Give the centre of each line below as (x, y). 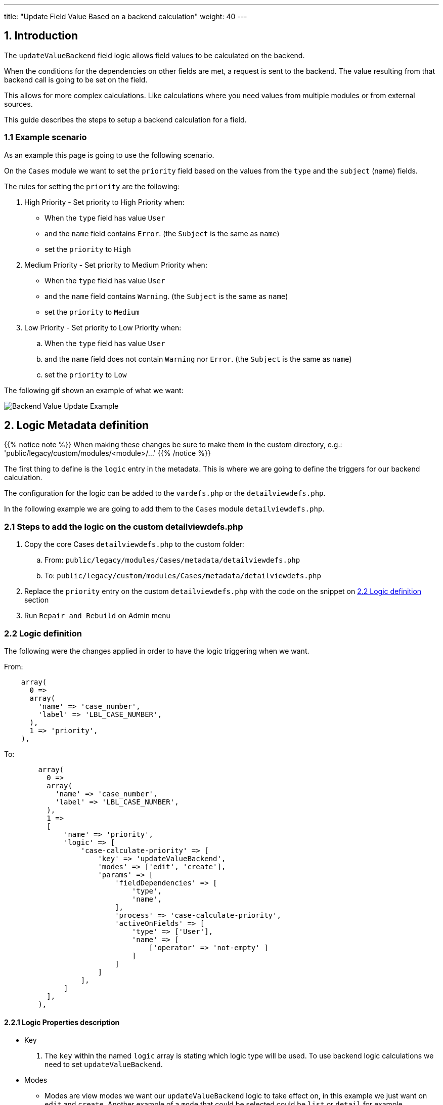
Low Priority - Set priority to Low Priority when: (103, 327)
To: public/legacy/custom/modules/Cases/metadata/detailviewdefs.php (183, 576)
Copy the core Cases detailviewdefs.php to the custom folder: (134, 544)
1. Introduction (41, 36)
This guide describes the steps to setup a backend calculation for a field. (125, 119)
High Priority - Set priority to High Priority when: (104, 202)
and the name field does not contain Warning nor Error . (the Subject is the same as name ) (198, 359)
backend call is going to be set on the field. (76, 79)
